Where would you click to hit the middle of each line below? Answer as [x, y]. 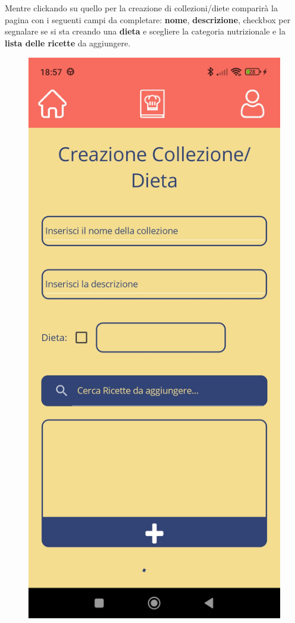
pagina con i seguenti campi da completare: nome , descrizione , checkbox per [148, 19]
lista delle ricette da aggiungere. [68, 43]
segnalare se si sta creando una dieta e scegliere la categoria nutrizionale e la [145, 31]
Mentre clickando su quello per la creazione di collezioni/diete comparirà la [141, 8]
